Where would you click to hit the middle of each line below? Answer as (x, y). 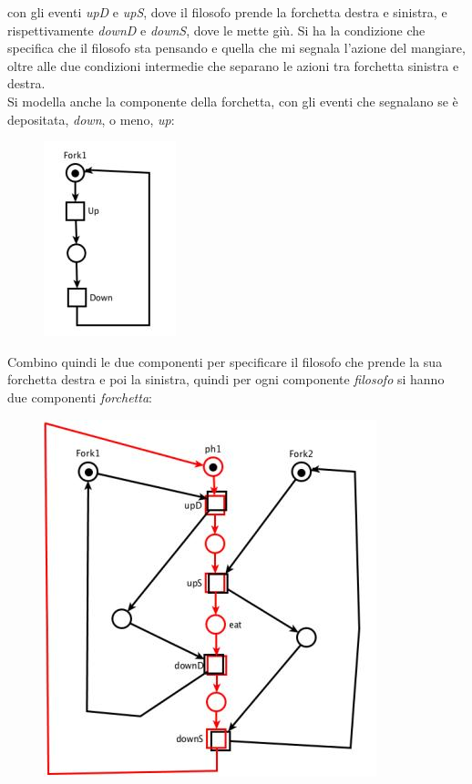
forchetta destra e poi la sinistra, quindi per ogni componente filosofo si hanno (226, 379)
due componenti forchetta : (80, 397)
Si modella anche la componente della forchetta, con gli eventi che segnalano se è (233, 101)
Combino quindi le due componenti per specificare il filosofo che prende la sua (225, 361)
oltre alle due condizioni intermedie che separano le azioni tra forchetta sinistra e (233, 65)
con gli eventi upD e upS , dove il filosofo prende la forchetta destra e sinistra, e (227, 12)
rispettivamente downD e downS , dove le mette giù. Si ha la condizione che (216, 30)
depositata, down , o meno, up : (91, 119)
